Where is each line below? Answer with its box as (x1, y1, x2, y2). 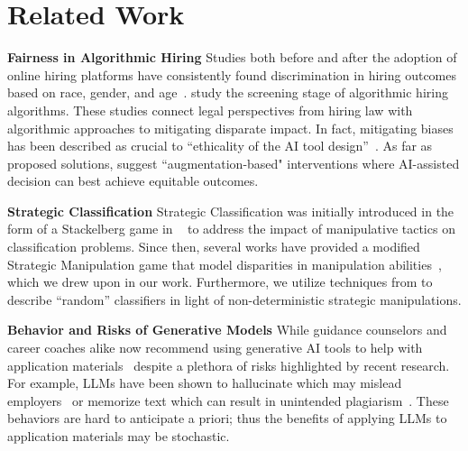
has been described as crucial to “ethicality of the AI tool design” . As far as (7, 136, 433, 155)
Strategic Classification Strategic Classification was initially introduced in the (7, 201, 454, 220)
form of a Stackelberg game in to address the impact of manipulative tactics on (7, 219, 455, 238)
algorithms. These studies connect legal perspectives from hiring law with (7, 100, 413, 119)
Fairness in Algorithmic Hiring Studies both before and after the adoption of (7, 48, 457, 67)
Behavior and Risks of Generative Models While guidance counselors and (7, 320, 447, 339)
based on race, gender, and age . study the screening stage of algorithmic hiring (7, 83, 448, 102)
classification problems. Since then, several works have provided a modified (7, 237, 420, 256)
